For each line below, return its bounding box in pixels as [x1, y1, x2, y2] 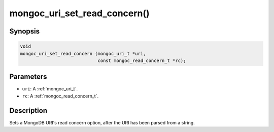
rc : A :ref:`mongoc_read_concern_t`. [22, 93, 99, 99]
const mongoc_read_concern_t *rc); [97, 57, 186, 63]
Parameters [9, 73, 47, 81]
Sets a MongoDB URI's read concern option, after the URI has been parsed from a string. [9, 119, 195, 125]
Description [9, 106, 48, 115]
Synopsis [9, 27, 40, 36]
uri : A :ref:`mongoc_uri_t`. [22, 86, 78, 92]
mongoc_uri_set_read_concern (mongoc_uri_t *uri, [20, 51, 146, 56]
